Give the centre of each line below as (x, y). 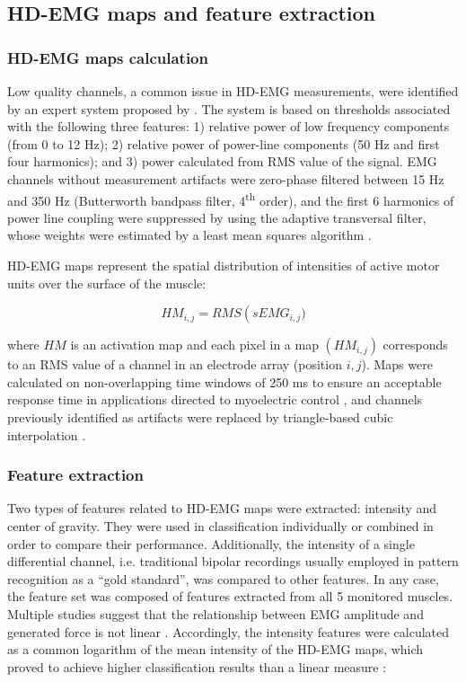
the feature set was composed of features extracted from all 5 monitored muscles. (230, 596)
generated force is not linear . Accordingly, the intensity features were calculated (229, 631)
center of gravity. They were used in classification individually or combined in (220, 525)
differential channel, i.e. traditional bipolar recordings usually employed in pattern (233, 561)
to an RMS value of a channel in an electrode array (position (175, 364)
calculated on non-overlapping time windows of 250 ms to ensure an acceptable (224, 381)
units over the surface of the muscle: (107, 283)
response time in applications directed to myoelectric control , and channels (215, 399)
